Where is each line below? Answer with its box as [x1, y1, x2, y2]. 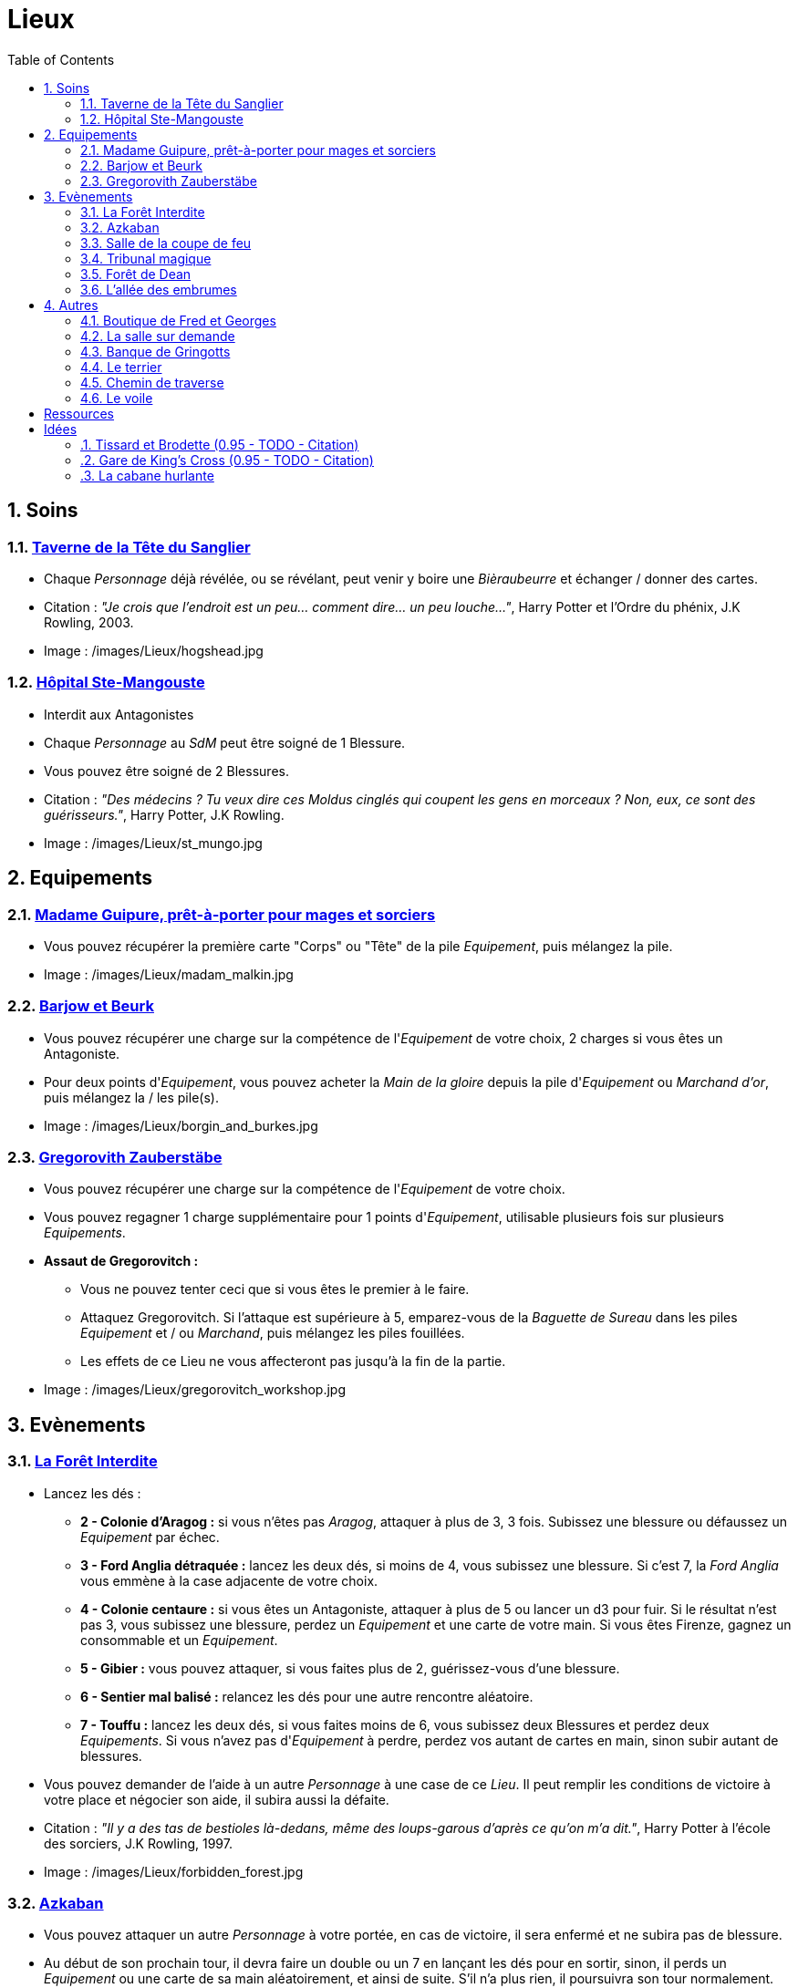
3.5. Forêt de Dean [80, 265, 192, 282]
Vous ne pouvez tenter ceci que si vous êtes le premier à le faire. [80, 1281, 470, 1298]
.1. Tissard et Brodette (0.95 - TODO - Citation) [80, 436, 359, 452]
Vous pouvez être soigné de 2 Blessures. [44, 762, 289, 779]
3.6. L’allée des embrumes [80, 281, 237, 297]
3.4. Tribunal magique [80, 250, 212, 266]
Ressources [44, 405, 115, 421]
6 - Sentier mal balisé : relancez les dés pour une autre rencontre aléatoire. [80, 1688, 534, 1704]
